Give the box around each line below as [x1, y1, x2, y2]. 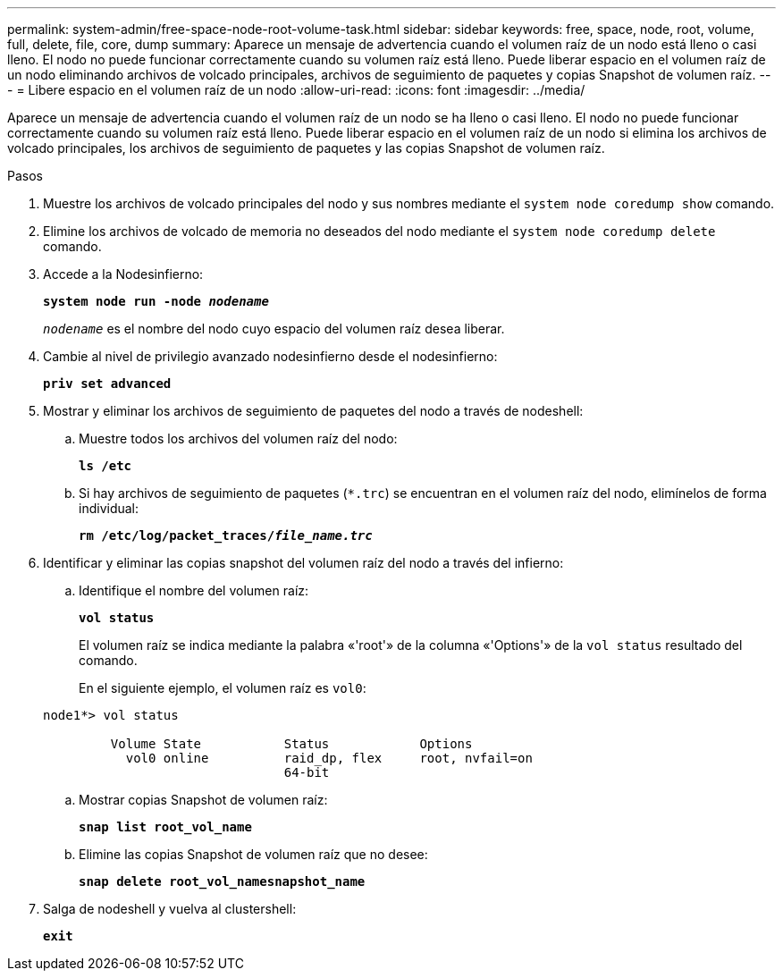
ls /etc [79, 459, 132, 473]
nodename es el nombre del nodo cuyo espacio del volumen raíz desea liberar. [43, 321, 505, 336]
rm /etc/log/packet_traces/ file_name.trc [79, 528, 373, 543]
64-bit [283, 765, 330, 780]
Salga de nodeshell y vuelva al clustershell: [43, 901, 297, 916]
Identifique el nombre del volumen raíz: [79, 583, 309, 598]
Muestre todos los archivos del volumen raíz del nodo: [79, 431, 398, 446]
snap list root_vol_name [79, 820, 252, 834]
